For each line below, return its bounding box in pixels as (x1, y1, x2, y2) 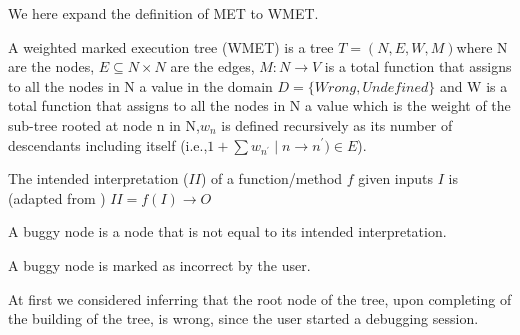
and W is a (439, 75, 508, 96)
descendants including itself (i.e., (8, 134, 208, 155)
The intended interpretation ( (8, 168, 189, 189)
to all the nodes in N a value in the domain (8, 75, 273, 96)
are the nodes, (8, 56, 95, 77)
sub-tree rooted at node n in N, (8, 114, 200, 135)
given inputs (358, 168, 434, 189)
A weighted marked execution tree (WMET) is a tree (8, 36, 334, 57)
